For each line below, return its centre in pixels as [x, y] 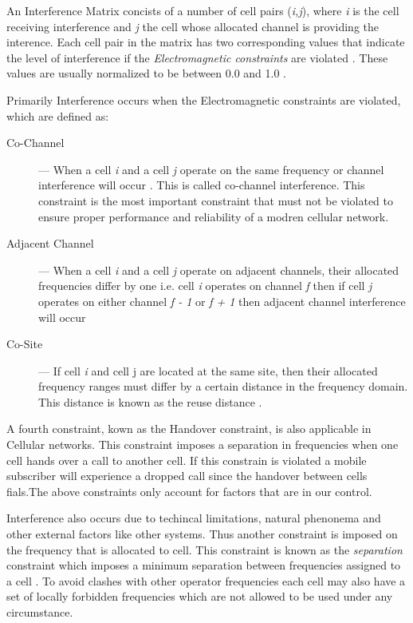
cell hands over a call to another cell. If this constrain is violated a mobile [187, 460]
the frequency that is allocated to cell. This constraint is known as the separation [205, 549]
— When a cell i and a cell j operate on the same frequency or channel [211, 169]
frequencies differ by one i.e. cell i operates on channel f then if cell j [205, 286]
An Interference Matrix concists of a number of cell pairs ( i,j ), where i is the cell [203, 10]
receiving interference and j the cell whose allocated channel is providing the [193, 26]
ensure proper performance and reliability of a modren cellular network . [214, 216]
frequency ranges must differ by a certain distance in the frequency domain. [223, 386]
